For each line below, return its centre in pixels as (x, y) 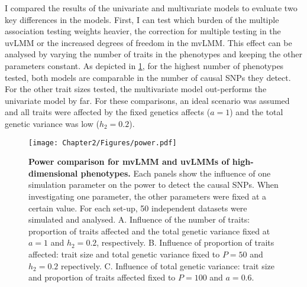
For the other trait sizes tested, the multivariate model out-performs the (136, 89)
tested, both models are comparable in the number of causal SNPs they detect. (148, 77)
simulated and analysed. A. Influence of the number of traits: (139, 219)
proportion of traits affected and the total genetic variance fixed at (149, 231)
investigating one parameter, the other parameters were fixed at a (148, 196)
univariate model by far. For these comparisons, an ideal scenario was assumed (147, 100)
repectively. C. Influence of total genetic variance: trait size (168, 265)
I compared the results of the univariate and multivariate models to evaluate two (151, 8)
